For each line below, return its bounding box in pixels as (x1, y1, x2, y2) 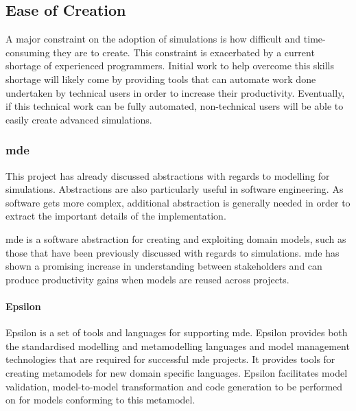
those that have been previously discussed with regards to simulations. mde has (5, 245, 340, 259)
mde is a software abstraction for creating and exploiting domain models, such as (5, 231, 346, 246)
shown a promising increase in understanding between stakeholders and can (5, 259, 322, 273)
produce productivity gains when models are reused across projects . (5, 272, 289, 286)
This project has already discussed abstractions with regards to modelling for (5, 168, 330, 183)
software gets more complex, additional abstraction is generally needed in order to (5, 195, 351, 209)
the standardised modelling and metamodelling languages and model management (5, 338, 350, 353)
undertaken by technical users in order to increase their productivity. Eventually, (5, 85, 345, 99)
